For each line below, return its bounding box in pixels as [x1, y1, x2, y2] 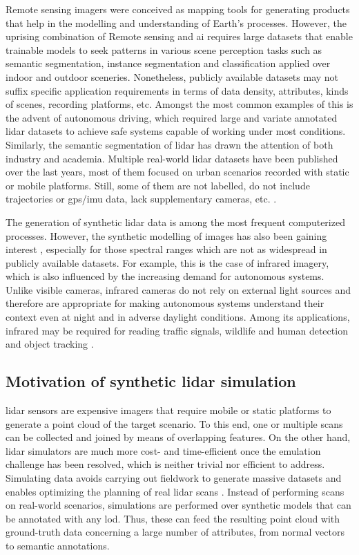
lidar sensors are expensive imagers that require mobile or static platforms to [6, 403, 331, 417]
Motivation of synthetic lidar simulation [6, 370, 296, 392]
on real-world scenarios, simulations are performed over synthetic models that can [6, 498, 351, 512]
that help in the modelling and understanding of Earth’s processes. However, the [6, 15, 347, 30]
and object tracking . [6, 337, 94, 351]
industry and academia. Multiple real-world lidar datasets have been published [6, 151, 338, 165]
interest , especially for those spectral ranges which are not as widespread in [6, 242, 327, 256]
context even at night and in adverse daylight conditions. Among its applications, [6, 310, 350, 324]
